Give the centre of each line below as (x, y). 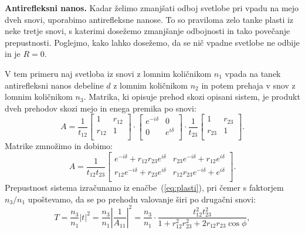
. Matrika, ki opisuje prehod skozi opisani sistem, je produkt (192, 97)
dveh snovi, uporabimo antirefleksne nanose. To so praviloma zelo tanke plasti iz (149, 19)
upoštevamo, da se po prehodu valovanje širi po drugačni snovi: (142, 199)
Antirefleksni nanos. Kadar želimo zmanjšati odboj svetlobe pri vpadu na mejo (152, 8)
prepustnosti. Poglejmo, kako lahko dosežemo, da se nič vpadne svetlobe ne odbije (152, 42)
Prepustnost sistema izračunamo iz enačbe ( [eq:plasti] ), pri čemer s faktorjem (144, 188)
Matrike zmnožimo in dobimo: (59, 146)
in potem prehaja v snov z (248, 85)
